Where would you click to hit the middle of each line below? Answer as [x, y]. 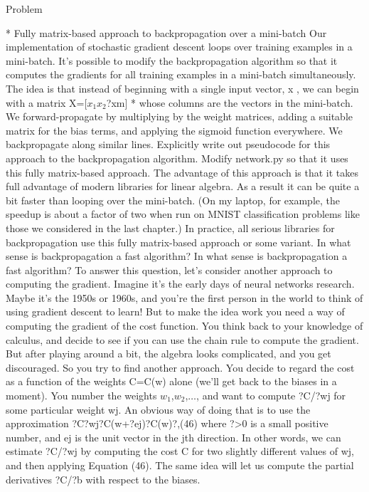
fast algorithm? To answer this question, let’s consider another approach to [169, 269]
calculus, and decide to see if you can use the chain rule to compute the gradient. [182, 339]
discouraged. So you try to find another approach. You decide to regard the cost [180, 367]
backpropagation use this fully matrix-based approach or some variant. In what [178, 242]
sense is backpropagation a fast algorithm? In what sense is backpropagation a [177, 256]
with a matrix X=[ [47, 102]
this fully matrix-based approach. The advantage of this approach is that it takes [182, 172]
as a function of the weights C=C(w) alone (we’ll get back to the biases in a [171, 381]
